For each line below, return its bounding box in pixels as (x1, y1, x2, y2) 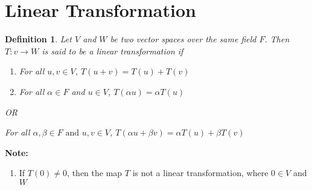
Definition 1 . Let (5, 33, 72, 45)
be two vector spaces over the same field (110, 33, 256, 45)
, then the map (67, 166, 123, 179)
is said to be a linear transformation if (42, 44, 183, 57)
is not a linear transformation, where (132, 166, 269, 179)
